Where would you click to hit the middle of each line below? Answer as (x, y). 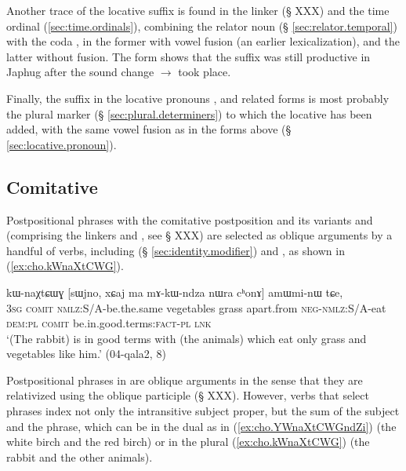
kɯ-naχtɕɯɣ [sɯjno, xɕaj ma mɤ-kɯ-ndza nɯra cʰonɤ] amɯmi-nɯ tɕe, (175, 292)
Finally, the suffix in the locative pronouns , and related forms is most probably (198, 98)
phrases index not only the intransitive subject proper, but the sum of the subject (203, 411)
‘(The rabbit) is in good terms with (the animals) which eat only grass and (187, 338)
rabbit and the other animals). (80, 456)
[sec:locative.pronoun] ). (62, 144)
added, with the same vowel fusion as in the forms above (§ (149, 129)
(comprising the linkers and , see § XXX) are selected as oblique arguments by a (199, 235)
